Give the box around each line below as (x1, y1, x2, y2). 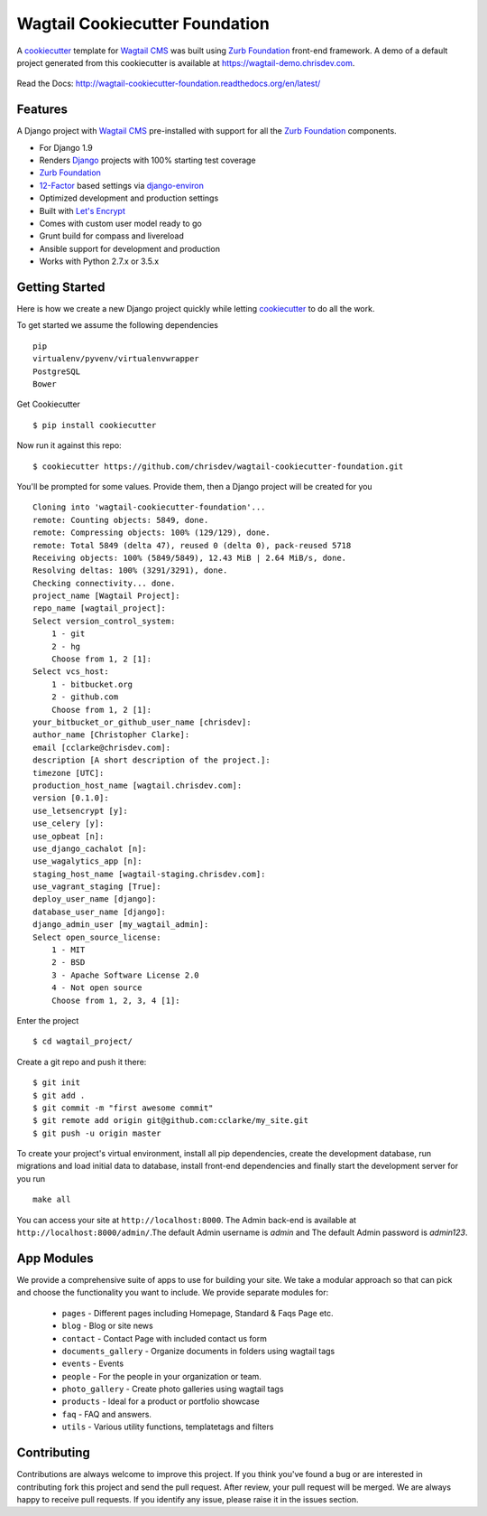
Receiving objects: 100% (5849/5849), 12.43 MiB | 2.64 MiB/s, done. (32, 552, 347, 563)
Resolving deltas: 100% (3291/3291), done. (32, 566, 228, 576)
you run (16, 1173, 46, 1184)
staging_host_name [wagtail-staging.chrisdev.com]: (32, 868, 266, 879)
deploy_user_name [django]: (32, 894, 157, 904)
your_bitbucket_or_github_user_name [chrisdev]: (32, 716, 252, 727)
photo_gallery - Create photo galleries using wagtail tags (61, 1383, 284, 1395)
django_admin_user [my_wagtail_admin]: (32, 920, 209, 930)
